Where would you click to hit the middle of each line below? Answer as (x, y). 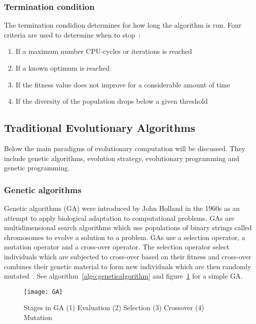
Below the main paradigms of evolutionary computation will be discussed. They (125, 148)
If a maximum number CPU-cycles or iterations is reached (104, 51)
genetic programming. (37, 168)
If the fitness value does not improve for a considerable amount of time (123, 84)
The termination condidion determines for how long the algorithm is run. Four (123, 25)
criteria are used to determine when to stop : (72, 34)
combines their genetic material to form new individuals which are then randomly (128, 266)
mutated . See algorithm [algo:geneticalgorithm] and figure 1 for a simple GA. (124, 276)
